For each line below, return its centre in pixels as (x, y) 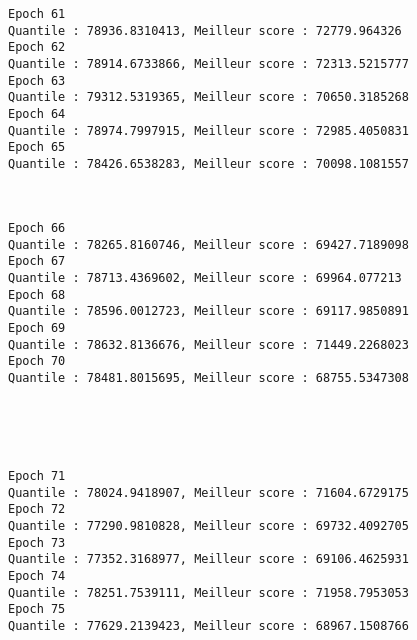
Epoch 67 (37, 261)
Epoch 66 (37, 228)
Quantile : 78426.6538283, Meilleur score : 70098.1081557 (208, 163)
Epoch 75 (37, 609)
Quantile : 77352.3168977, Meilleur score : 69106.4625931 (208, 559)
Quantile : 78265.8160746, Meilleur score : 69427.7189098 (208, 244)
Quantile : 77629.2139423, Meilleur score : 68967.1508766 (208, 625)
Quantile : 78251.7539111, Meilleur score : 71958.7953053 (208, 592)
